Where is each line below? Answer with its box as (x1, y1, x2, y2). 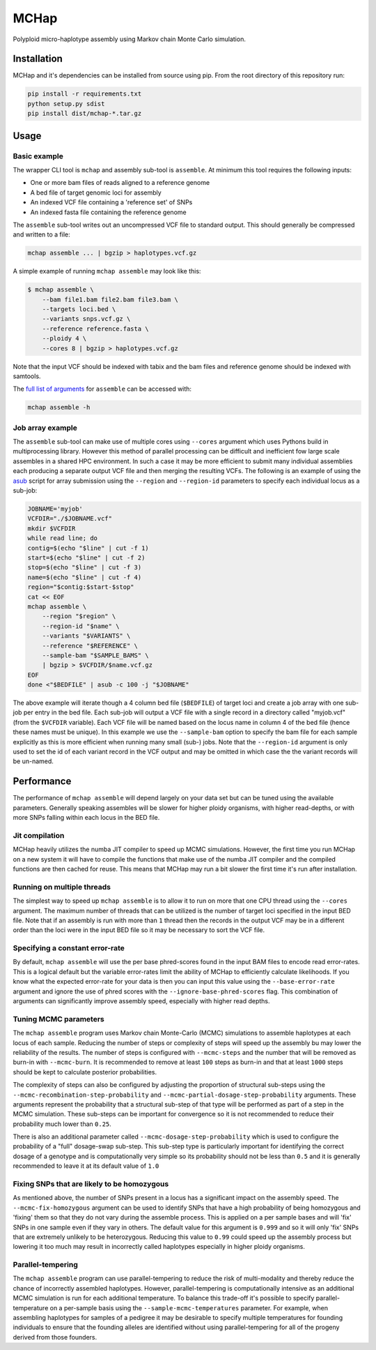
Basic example (13, 151, 64, 160)
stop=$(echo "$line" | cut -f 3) (27, 564, 142, 571)
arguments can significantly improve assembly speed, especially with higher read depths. (13, 997, 270, 1005)
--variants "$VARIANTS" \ (42, 632, 131, 640)
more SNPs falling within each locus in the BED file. (13, 813, 160, 822)
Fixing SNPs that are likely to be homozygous (13, 1179, 169, 1189)
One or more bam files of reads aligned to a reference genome (30, 179, 210, 187)
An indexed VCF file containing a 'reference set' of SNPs (30, 198, 193, 207)
